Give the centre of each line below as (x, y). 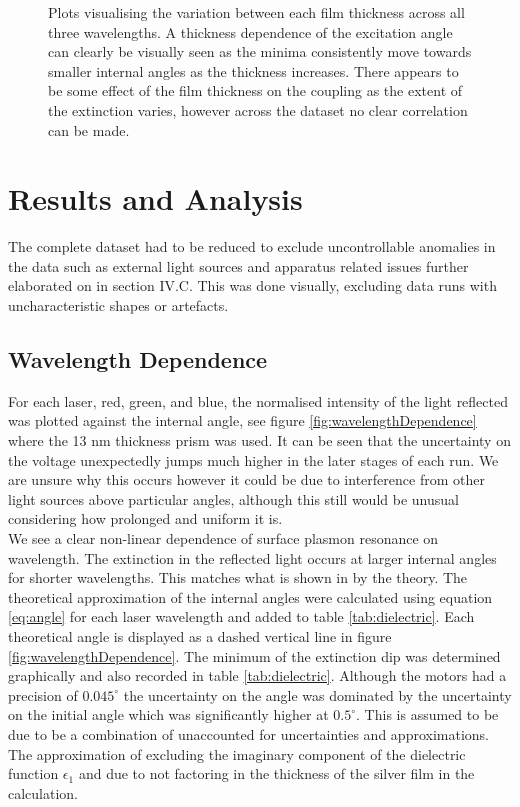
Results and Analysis (155, 198)
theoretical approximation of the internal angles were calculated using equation (250, 596)
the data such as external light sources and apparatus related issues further (238, 265)
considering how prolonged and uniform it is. (145, 518)
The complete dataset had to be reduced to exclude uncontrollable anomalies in (252, 246)
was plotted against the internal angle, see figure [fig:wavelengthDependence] (242, 420)
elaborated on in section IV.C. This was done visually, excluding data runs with (252, 285)
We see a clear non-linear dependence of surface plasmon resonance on (223, 538)
